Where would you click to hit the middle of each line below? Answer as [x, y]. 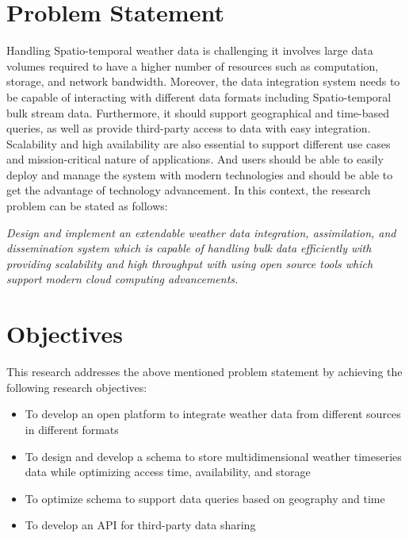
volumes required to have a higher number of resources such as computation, [193, 65]
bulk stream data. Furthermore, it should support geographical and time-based [198, 112]
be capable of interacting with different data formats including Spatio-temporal [199, 96]
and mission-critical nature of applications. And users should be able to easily [195, 159]
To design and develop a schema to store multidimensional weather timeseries [213, 456]
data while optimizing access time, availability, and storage [168, 472]
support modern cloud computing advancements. [122, 279]
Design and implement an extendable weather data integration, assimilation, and [201, 232]
